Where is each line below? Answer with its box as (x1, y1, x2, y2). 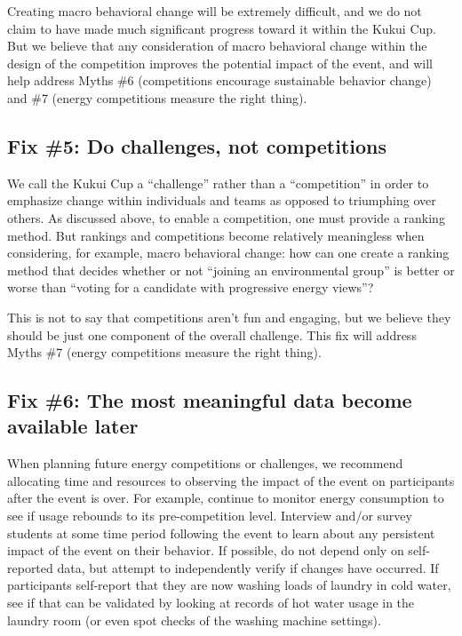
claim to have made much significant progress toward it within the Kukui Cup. (7, 19, 436, 37)
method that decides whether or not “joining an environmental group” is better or (7, 260, 455, 279)
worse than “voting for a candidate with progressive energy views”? (7, 278, 374, 297)
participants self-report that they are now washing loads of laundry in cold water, (7, 576, 451, 594)
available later (7, 412, 139, 440)
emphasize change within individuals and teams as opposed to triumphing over (7, 191, 436, 210)
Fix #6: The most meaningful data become (7, 386, 412, 414)
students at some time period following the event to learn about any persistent (7, 523, 435, 542)
